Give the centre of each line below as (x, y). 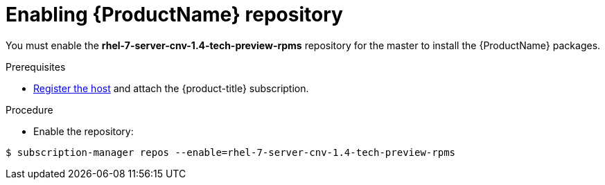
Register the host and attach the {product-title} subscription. (171, 88)
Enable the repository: (84, 131)
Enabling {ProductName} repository (174, 15)
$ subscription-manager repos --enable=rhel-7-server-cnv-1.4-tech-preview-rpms (231, 152)
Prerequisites (36, 67)
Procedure (29, 109)
